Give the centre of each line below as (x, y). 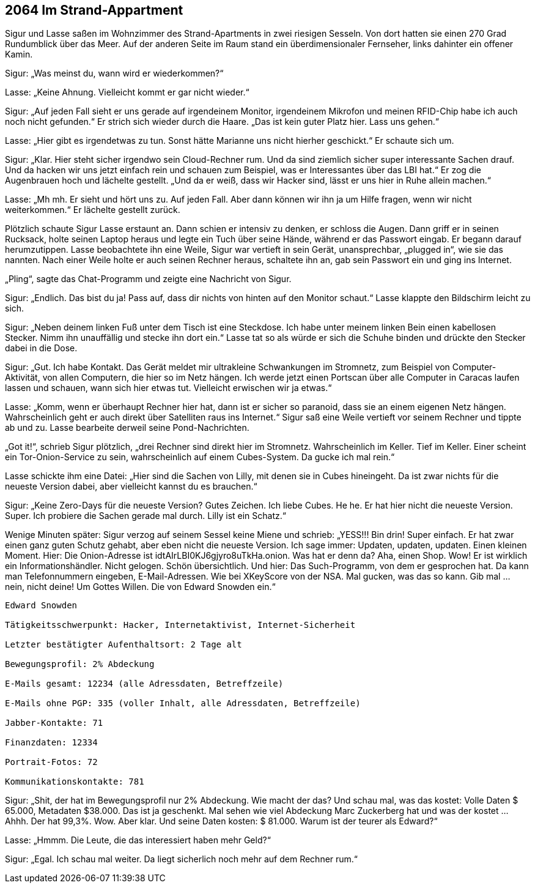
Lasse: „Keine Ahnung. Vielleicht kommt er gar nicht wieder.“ (127, 92)
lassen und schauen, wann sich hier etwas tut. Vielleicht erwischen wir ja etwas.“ (168, 388)
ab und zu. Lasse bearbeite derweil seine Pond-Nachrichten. (127, 428)
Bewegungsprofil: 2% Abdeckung (80, 664)
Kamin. (19, 54)
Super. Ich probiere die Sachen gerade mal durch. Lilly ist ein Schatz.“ (146, 516)
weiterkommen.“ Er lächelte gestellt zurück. (93, 210)
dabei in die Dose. (41, 348)
